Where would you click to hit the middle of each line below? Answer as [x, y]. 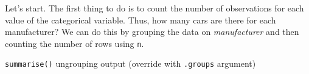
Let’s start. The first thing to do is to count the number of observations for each [154, 8]
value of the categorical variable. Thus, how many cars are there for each [141, 20]
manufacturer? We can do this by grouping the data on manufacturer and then [152, 32]
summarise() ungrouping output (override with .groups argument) [130, 63]
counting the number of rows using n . [75, 43]
